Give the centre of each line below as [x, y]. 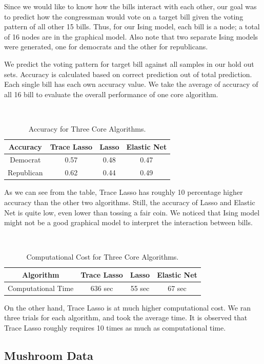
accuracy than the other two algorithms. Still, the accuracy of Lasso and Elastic [130, 202]
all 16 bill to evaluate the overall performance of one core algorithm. [111, 94]
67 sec [177, 288]
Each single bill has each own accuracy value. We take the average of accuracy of [131, 84]
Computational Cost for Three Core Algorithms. [103, 257]
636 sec [102, 288]
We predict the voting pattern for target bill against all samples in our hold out [129, 63]
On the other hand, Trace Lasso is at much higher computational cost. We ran [127, 307]
